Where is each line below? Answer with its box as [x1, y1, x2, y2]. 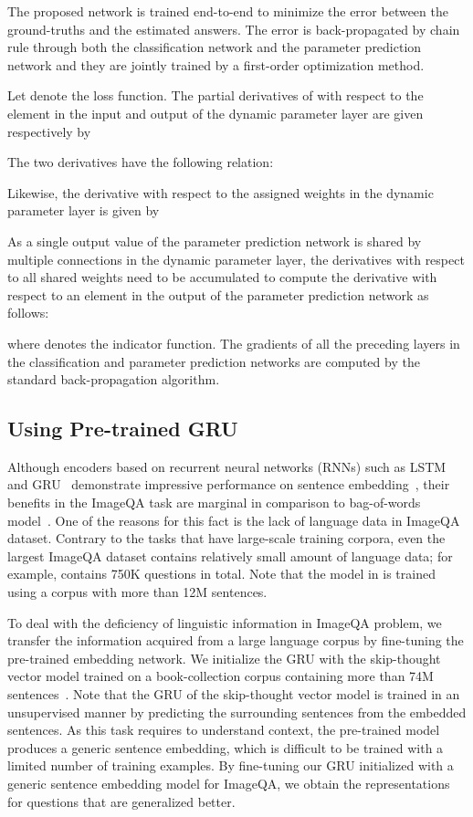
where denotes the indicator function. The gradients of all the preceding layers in [7, 333, 460, 352]
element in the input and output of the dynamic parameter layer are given [7, 103, 424, 122]
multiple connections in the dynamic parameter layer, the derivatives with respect [7, 249, 465, 268]
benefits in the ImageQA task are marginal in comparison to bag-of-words [7, 493, 421, 512]
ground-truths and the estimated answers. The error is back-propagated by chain [7, 19, 460, 38]
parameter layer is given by [7, 201, 160, 220]
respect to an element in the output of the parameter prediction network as [7, 285, 429, 304]
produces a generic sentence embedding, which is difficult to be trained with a [7, 738, 444, 757]
